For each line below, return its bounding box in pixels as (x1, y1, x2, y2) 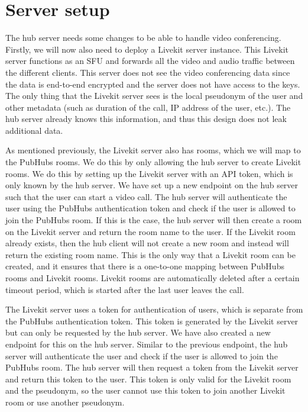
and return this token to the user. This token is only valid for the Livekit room (5, 372, 291, 385)
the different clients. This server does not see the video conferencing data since (5, 66, 290, 78)
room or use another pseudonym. (5, 395, 125, 408)
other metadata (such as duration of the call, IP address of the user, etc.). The (5, 101, 291, 113)
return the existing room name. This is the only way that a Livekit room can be (5, 248, 296, 260)
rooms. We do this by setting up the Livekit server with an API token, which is (5, 167, 293, 179)
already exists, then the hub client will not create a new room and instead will (5, 237, 289, 249)
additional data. (5, 124, 63, 136)
